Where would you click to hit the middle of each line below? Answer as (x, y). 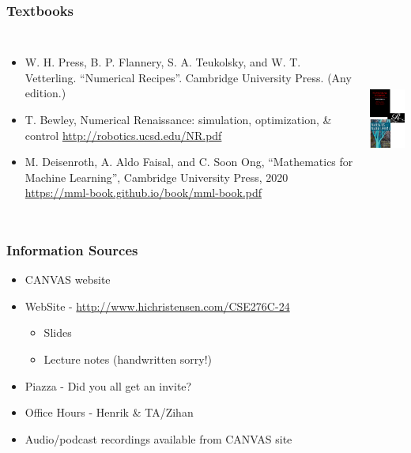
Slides (58, 332)
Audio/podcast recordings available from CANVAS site (158, 438)
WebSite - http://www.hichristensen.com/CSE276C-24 (157, 306)
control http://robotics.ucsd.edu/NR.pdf (123, 135)
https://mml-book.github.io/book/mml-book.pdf (143, 193)
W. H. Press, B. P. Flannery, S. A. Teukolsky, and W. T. (163, 62)
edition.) (45, 93)
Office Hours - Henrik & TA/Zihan (109, 412)
